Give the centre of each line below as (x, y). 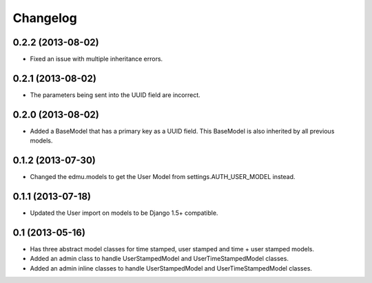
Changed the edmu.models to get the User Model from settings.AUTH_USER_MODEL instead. (163, 177)
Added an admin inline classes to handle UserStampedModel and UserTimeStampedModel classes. (171, 268)
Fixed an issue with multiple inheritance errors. (96, 59)
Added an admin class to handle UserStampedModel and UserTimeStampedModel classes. (159, 259)
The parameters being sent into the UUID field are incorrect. (115, 95)
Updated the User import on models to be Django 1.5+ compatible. (124, 213)
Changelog (45, 18)
